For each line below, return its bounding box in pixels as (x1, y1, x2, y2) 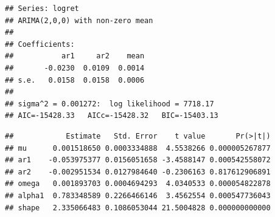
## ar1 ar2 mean (5, 52, 145, 61)
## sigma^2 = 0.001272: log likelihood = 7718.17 (5, 99, 214, 108)
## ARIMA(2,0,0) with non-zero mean (5, 16, 153, 25)
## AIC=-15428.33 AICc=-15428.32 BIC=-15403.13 (5, 111, 218, 120)
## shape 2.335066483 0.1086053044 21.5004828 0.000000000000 (5, 203, 271, 212)
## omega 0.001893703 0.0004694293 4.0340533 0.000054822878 (5, 179, 271, 188)
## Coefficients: (5, 40, 75, 49)
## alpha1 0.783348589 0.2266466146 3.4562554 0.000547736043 (5, 191, 271, 200)
